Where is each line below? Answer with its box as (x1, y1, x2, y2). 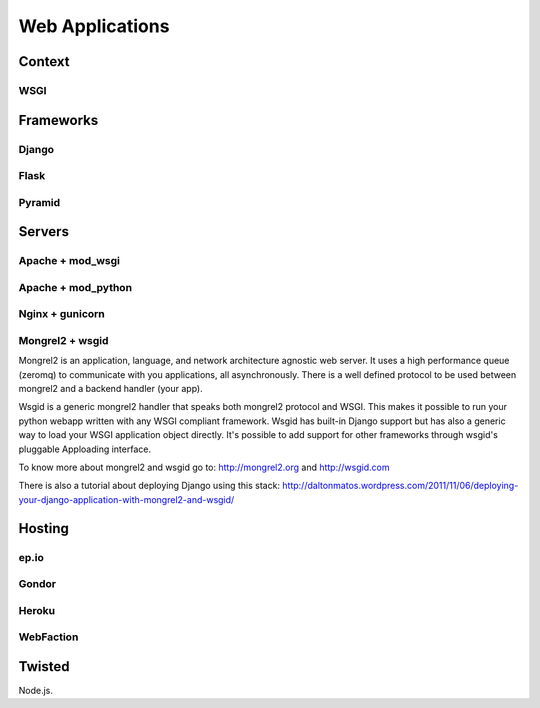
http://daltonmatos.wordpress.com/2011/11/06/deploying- (281, 480, 519, 492)
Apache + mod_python (18, 280, 133, 294)
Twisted (18, 658, 70, 675)
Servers (18, 223, 70, 240)
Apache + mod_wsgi (18, 254, 120, 268)
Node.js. (18, 684, 54, 696)
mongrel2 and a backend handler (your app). (18, 383, 204, 395)
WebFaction (18, 630, 79, 644)
